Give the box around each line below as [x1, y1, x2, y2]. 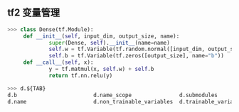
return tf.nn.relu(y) [48, 72, 113, 79]
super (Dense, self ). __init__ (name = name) [48, 39, 171, 46]
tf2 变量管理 [7, 6, 60, 19]
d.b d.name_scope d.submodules [7, 91, 218, 99]
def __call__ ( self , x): [23, 59, 94, 66]
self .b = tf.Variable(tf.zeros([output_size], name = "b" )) [48, 52, 224, 60]
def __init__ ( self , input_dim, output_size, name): [23, 33, 180, 40]
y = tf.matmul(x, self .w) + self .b [48, 66, 154, 73]
